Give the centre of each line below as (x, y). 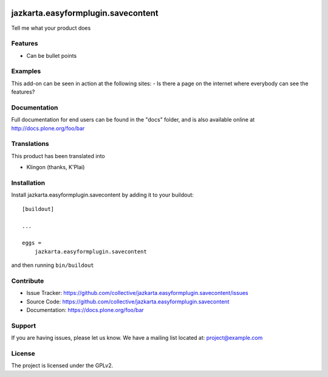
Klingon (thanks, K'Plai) (56, 167)
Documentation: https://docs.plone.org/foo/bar (85, 310)
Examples (26, 71)
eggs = (32, 243)
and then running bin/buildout (53, 265)
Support (24, 325)
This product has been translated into (58, 156)
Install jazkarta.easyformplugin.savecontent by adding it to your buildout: (103, 195)
